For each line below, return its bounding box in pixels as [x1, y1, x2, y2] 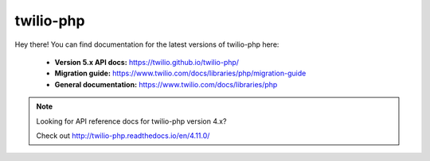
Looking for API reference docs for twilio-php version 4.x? [36, 116, 227, 126]
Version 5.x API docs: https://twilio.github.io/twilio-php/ [54, 57, 239, 67]
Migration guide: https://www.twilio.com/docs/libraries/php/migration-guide [54, 68, 307, 79]
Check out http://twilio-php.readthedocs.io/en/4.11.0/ [36, 131, 210, 140]
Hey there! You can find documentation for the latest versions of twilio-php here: [14, 40, 279, 49]
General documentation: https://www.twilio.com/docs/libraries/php [54, 79, 278, 89]
